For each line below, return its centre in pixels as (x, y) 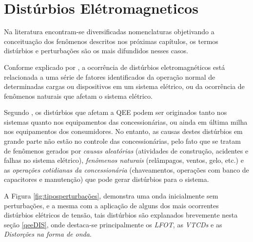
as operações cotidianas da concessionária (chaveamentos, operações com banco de (126, 169)
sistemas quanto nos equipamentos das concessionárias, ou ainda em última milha (126, 121)
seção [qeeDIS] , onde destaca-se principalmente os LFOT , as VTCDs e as (113, 224)
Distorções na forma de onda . (48, 234)
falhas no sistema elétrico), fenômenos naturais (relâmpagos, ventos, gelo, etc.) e (124, 160)
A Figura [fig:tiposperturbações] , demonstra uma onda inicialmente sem (111, 196)
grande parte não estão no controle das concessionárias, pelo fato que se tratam (122, 141)
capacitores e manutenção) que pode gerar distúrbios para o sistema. (107, 179)
